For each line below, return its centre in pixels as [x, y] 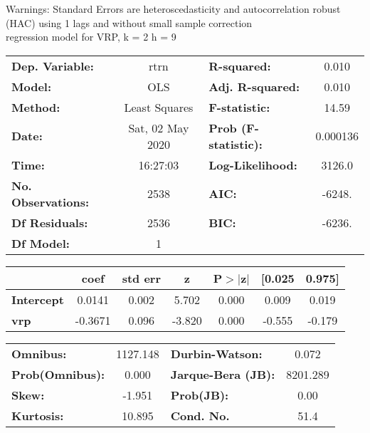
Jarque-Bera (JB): [223, 374]
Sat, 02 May [159, 127]
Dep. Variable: [53, 66]
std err [141, 278]
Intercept [38, 299]
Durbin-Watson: [216, 353]
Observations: [51, 202]
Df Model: [41, 243]
